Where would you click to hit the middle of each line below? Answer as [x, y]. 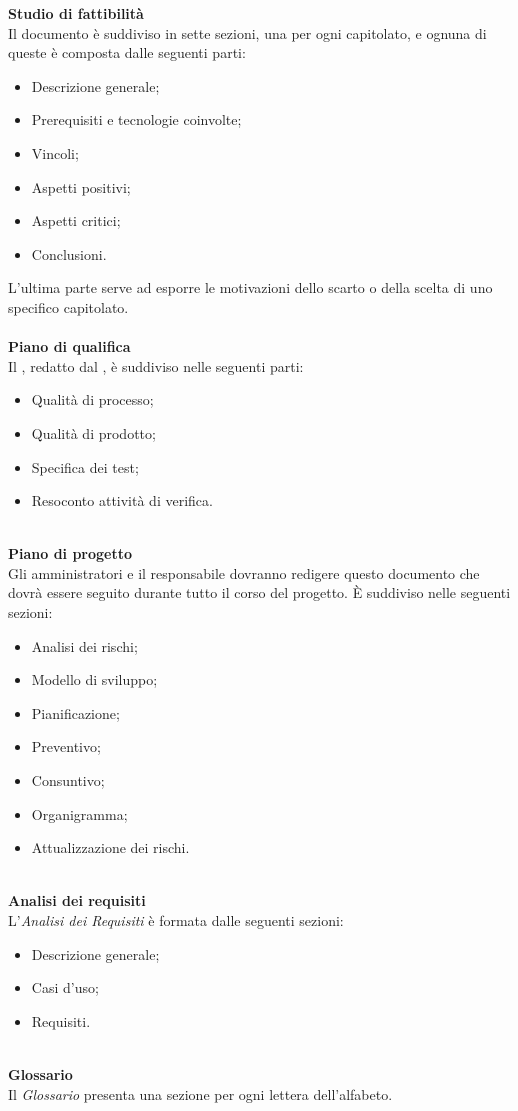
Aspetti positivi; [81, 186]
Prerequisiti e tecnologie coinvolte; [136, 119]
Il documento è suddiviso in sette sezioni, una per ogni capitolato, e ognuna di [247, 32]
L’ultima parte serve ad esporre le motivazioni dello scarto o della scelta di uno [250, 287]
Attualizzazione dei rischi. [110, 847]
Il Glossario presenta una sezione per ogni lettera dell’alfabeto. [200, 1093]
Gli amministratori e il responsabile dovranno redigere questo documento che [244, 572]
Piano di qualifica [69, 346]
